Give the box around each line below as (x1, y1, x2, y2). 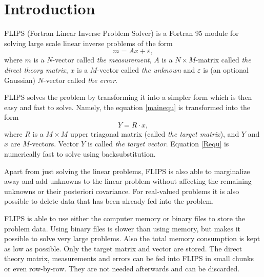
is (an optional (203, 64, 249, 75)
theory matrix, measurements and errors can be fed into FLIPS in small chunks (4, 253, 254, 264)
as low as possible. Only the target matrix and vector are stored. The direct (4, 243, 242, 253)
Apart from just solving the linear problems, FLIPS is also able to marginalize (4, 165, 250, 176)
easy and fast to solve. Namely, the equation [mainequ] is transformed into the (4, 101, 250, 112)
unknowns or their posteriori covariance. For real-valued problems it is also (4, 185, 239, 196)
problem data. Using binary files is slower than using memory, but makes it (4, 223, 241, 233)
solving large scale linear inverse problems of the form (4, 37, 173, 48)
